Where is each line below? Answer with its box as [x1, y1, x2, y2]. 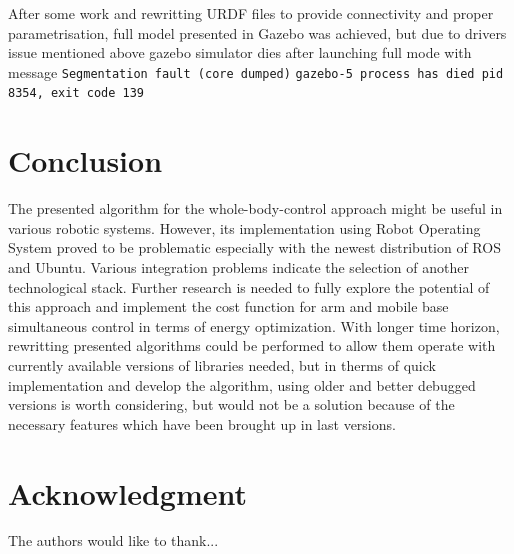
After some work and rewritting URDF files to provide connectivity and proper [8, 3, 494, 23]
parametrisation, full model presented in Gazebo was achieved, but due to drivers [8, 22, 507, 43]
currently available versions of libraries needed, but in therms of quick [8, 354, 436, 375]
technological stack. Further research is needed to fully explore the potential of [8, 276, 490, 297]
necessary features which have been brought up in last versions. [8, 413, 396, 434]
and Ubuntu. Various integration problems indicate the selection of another [8, 257, 469, 277]
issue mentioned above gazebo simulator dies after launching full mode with [8, 42, 472, 63]
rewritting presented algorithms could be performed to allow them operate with [8, 335, 496, 356]
